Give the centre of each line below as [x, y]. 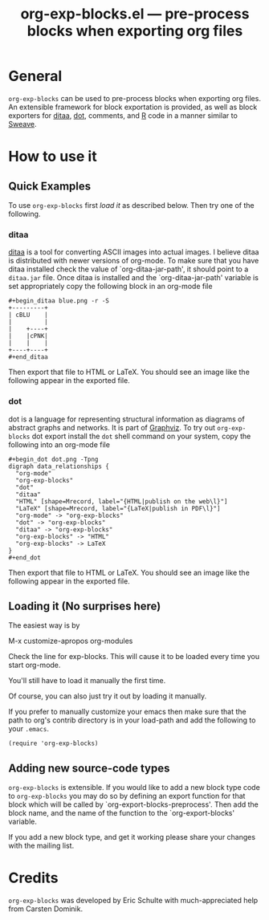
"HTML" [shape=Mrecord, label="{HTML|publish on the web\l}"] [122, 501]
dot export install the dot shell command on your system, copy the [141, 436]
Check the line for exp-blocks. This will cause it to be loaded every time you [134, 657]
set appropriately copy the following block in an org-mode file [110, 287]
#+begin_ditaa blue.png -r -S [59, 301]
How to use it [53, 157]
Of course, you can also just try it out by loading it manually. [108, 696]
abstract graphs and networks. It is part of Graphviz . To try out [112, 427]
